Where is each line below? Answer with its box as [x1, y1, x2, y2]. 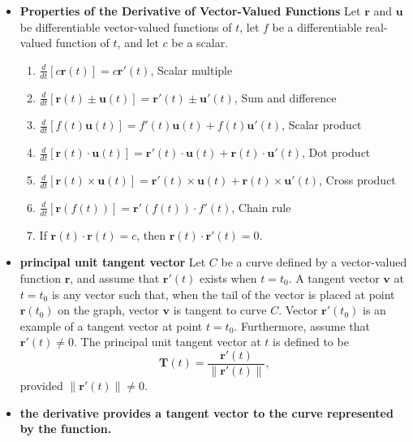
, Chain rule [231, 198, 291, 215]
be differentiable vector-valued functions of [19, 18, 232, 35]
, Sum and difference [234, 89, 337, 106]
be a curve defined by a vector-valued [221, 253, 407, 271]
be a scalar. [171, 34, 229, 51]
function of [55, 34, 110, 51]
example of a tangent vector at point [19, 317, 203, 334]
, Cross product [319, 171, 396, 188]
